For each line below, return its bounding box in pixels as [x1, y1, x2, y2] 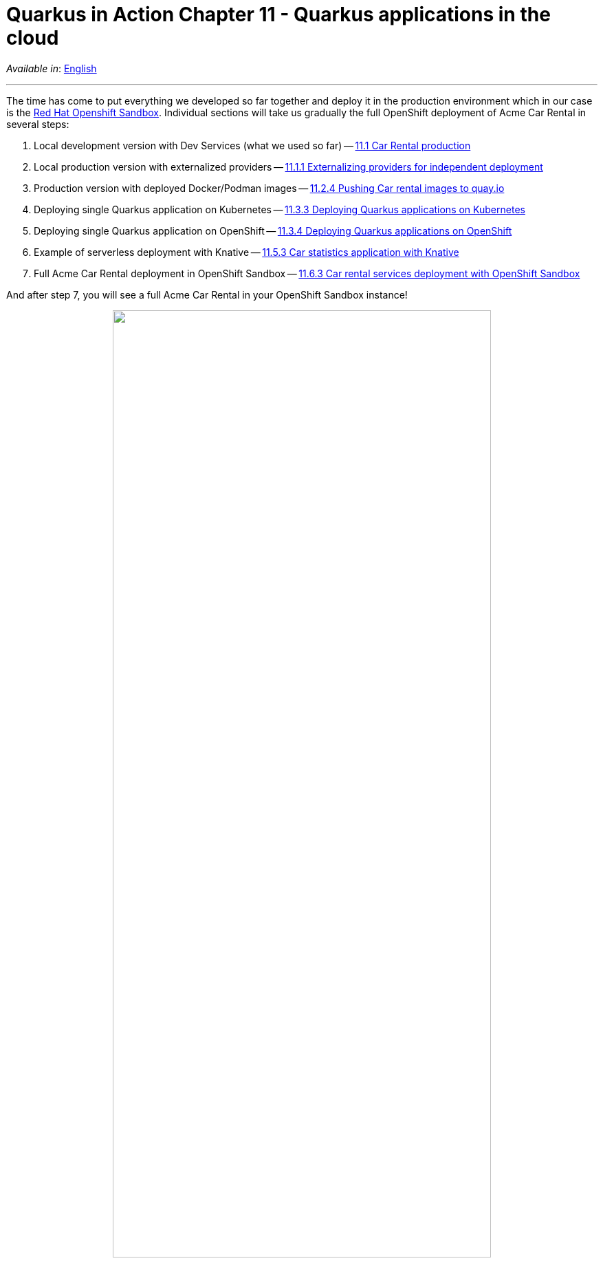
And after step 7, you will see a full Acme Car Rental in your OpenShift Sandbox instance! [6, 288, 408, 301]
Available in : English [6, 62, 97, 74]
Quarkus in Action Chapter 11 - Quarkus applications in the [6, 3, 551, 26]
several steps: [6, 118, 69, 130]
